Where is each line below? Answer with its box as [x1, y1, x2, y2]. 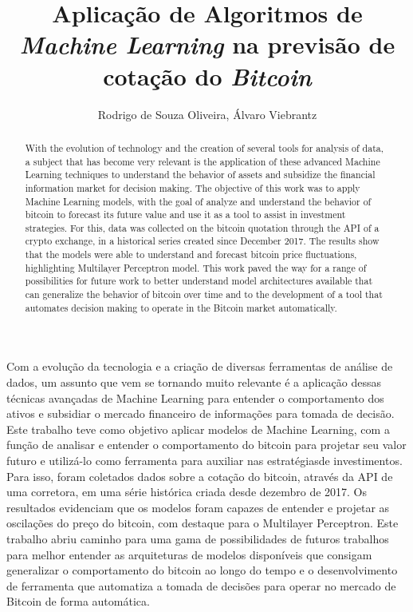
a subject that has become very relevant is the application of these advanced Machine [25, 154, 380, 168]
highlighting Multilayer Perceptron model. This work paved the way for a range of [25, 260, 367, 274]
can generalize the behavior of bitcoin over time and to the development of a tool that [25, 288, 383, 301]
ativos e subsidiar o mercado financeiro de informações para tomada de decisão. [6, 405, 395, 422]
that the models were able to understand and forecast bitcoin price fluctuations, [25, 248, 357, 261]
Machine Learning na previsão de [19, 28, 395, 62]
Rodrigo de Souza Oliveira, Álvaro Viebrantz [97, 105, 317, 122]
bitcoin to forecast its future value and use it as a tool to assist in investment [25, 208, 346, 221]
